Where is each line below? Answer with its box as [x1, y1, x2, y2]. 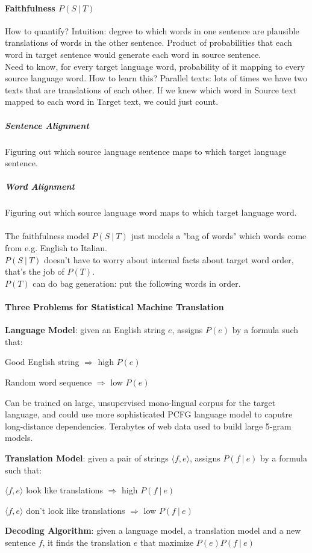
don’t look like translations [26, 504, 125, 516]
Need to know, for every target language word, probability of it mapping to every [5, 60, 305, 72]
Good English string [5, 355, 80, 368]
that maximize [140, 536, 194, 548]
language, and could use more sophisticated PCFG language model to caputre [5, 408, 293, 420]
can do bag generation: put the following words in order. [33, 276, 241, 289]
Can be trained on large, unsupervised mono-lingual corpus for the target [5, 396, 276, 408]
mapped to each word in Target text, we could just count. [5, 95, 219, 108]
